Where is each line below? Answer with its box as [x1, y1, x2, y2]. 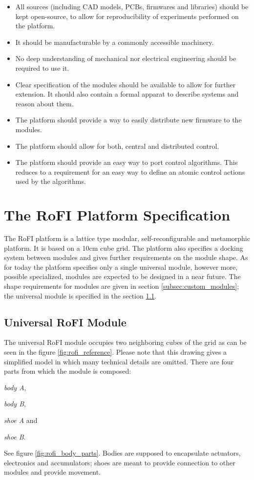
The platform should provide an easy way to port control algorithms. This [15, 157, 238, 167]
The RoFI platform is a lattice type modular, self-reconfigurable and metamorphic [4, 233, 250, 243]
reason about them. [15, 98, 74, 108]
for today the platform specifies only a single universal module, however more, [4, 261, 238, 272]
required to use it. [15, 62, 69, 73]
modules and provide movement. [4, 467, 101, 477]
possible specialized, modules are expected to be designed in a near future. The [4, 271, 241, 281]
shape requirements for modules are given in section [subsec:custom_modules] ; [4, 281, 239, 291]
